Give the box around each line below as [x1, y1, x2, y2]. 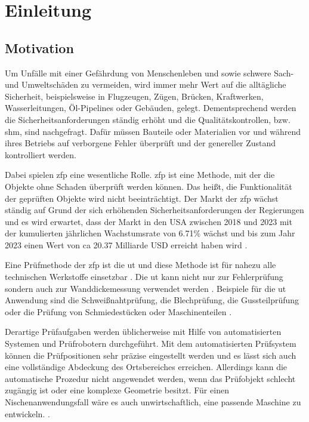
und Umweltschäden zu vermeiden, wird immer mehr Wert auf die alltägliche [5, 78, 286, 91]
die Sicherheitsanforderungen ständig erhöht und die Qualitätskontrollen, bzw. [5, 113, 291, 125]
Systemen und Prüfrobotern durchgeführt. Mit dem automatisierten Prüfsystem [5, 337, 296, 350]
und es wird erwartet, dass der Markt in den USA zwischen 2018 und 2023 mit [5, 215, 292, 227]
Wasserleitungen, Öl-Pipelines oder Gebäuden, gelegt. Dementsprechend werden [5, 101, 296, 114]
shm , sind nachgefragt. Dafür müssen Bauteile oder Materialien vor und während [5, 125, 301, 137]
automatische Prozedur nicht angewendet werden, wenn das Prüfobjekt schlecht [5, 372, 296, 384]
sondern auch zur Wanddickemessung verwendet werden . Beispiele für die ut [5, 282, 286, 294]
